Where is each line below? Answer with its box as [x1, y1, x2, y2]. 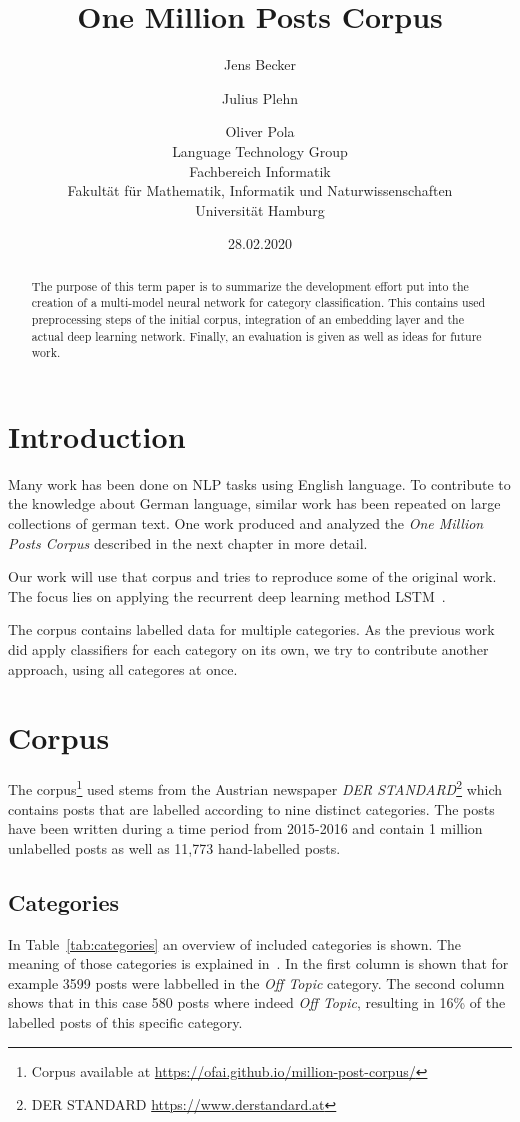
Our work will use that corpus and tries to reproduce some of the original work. [8, 566, 497, 587]
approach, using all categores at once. [8, 658, 238, 679]
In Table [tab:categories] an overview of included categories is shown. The [8, 933, 462, 954]
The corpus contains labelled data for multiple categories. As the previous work [8, 619, 495, 640]
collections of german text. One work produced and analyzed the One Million [8, 513, 484, 534]
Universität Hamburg [195, 199, 325, 220]
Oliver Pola [225, 121, 295, 142]
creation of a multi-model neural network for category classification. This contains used [31, 294, 486, 311]
